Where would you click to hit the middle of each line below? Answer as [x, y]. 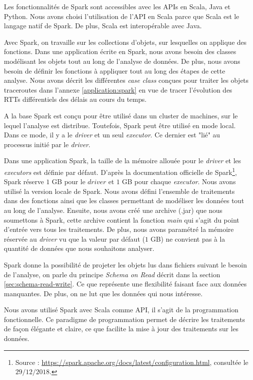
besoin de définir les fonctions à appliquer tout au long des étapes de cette [115, 70]
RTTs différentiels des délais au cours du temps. [75, 99]
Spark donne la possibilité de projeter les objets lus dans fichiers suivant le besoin [126, 264]
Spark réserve [24, 181]
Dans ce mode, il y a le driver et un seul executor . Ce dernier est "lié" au [112, 135]
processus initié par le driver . [47, 144]
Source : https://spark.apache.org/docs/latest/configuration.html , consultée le [132, 362]
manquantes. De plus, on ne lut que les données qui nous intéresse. [103, 293]
